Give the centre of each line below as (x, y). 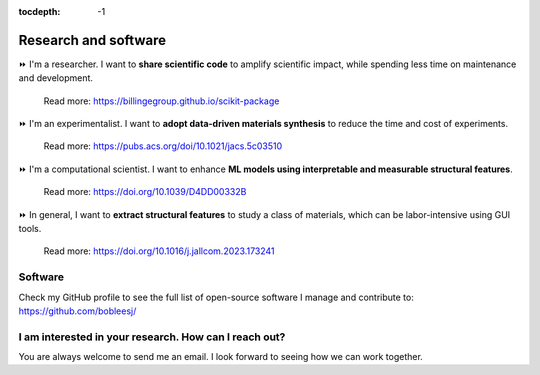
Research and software (92, 40)
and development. (56, 78)
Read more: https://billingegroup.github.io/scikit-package (161, 101)
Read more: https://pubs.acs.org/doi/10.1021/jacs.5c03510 (163, 146)
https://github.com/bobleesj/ (77, 311)
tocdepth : (39, 11)
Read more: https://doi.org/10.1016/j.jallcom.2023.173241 (159, 251)
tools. (30, 229)
